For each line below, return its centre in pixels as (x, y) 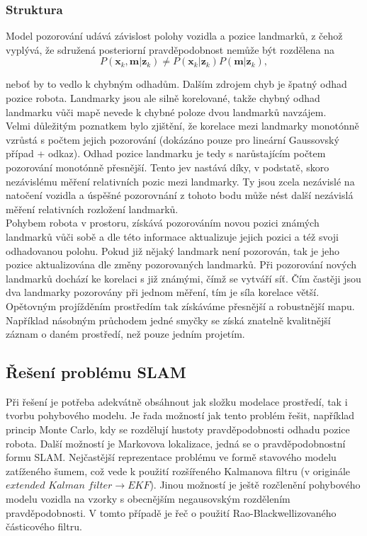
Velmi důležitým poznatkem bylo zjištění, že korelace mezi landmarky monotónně (182, 126)
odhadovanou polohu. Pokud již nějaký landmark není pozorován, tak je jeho (173, 250)
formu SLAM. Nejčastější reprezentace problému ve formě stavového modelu (171, 457)
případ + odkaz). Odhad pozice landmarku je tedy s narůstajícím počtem (166, 153)
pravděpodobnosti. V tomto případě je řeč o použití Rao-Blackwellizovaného (171, 512)
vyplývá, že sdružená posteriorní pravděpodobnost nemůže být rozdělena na (170, 49)
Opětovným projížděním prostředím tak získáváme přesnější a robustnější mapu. (180, 306)
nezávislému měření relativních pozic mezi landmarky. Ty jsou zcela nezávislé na (180, 181)
